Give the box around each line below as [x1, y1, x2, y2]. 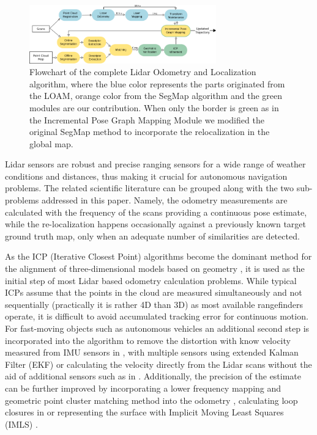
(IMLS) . [5, 417, 38, 430]
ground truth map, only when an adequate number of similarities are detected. [5, 229, 300, 242]
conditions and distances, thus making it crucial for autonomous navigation [5, 169, 288, 182]
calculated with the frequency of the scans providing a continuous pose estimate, [5, 205, 307, 218]
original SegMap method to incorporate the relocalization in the [29, 125, 270, 138]
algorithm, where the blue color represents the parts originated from [29, 77, 285, 90]
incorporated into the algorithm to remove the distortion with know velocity [5, 334, 291, 346]
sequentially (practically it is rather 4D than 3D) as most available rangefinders [5, 298, 304, 310]
